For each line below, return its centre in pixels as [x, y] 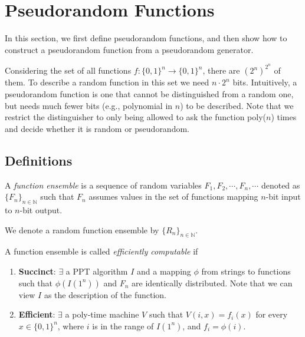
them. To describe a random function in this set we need [107, 82]
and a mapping [164, 271]
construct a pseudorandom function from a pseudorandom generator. [129, 49]
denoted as [281, 185]
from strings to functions [246, 271]
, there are [221, 70]
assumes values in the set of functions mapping [173, 196]
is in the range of [123, 326]
